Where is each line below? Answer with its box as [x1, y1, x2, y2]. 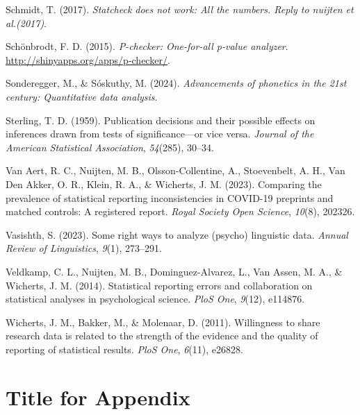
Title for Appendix [6, 382, 190, 411]
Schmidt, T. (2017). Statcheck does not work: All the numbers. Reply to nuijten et [6, 2, 354, 16]
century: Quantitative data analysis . [6, 89, 158, 103]
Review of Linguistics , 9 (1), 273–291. [6, 241, 162, 255]
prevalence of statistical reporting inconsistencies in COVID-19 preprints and [6, 190, 334, 205]
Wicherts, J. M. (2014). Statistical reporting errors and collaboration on [6, 278, 313, 292]
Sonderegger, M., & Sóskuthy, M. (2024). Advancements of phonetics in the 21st [6, 76, 347, 90]
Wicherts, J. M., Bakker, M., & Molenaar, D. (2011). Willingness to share [6, 314, 320, 329]
